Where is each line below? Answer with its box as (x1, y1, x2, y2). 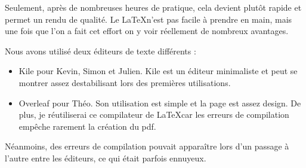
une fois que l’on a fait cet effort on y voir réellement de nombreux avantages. (5, 25, 289, 37)
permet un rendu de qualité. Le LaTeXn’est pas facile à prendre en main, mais (5, 13, 292, 25)
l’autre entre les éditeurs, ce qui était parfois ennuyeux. (5, 151, 206, 164)
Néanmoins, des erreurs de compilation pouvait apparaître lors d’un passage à (5, 140, 289, 152)
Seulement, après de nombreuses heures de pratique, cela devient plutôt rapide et (5, 1, 302, 13)
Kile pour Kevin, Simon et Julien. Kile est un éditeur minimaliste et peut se (18, 65, 298, 77)
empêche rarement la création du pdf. (18, 120, 156, 132)
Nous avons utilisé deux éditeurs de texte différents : (5, 44, 196, 57)
